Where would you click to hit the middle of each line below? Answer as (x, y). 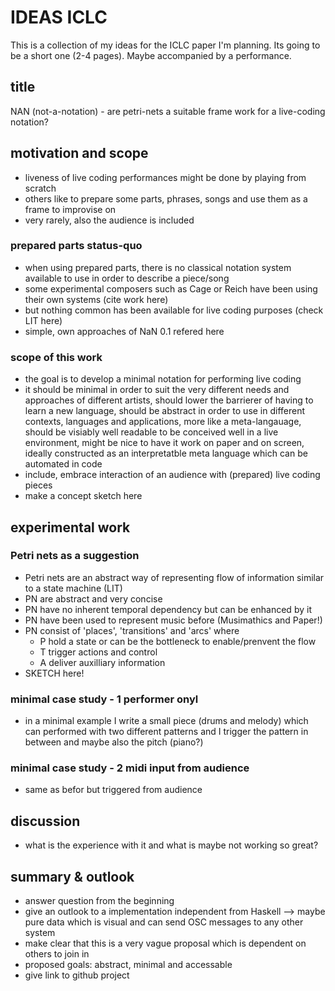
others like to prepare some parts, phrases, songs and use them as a (166, 198)
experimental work (70, 527)
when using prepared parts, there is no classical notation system (158, 267)
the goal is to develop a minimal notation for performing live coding (163, 379)
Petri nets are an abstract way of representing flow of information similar (174, 577)
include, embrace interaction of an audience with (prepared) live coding (172, 475)
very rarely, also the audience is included (109, 220)
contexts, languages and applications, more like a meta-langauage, (163, 422)
